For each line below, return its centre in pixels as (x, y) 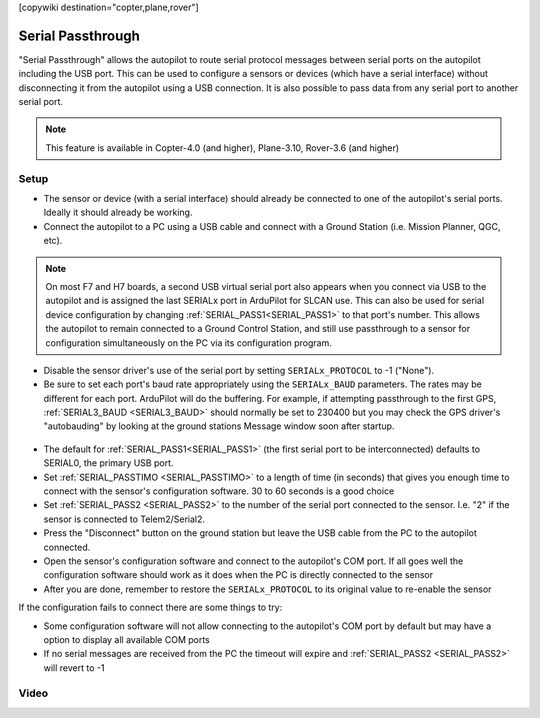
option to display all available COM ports (126, 639)
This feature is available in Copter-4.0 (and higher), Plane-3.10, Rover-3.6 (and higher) (222, 147)
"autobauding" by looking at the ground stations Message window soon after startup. (219, 426)
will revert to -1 (74, 667)
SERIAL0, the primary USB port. (108, 463)
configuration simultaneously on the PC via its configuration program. (188, 342)
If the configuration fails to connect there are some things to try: (150, 607)
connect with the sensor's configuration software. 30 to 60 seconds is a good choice (219, 491)
